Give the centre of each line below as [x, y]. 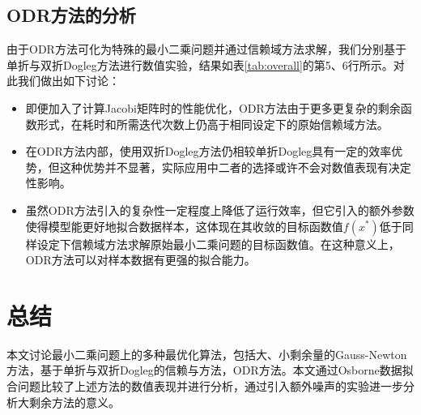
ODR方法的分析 [71, 15]
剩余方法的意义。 [74, 402]
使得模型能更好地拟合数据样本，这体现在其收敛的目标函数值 [184, 226]
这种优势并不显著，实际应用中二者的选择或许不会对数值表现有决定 [235, 167]
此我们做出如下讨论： [63, 81]
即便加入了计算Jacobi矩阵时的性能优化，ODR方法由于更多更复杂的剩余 [213, 107]
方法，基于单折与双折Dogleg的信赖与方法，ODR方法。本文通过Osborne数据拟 [210, 370]
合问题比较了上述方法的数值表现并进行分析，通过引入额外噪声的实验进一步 [205, 386]
